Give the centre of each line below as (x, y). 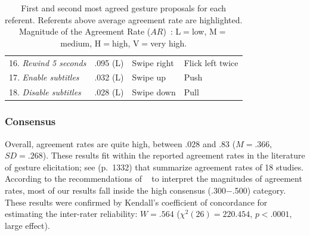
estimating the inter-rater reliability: (71, 214)
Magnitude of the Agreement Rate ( (85, 31)
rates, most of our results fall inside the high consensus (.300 (115, 190)
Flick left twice (211, 62)
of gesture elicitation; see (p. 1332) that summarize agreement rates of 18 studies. (154, 167)
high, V (125, 43)
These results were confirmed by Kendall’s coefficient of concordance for (136, 202)
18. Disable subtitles (45, 92)
